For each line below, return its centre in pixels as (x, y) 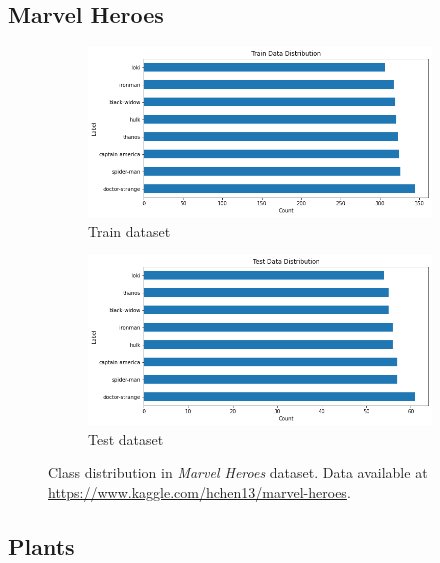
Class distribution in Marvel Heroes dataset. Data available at (238, 472)
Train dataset (129, 230)
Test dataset (126, 438)
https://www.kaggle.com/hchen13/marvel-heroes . (199, 492)
